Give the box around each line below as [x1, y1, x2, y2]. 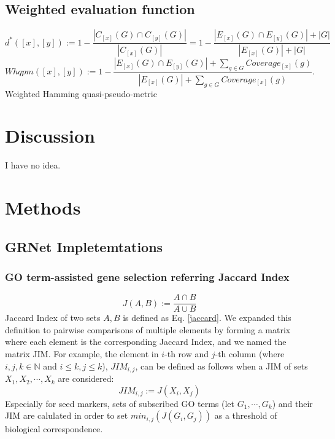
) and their [272, 397, 313, 409]
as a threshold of [214, 409, 277, 422]
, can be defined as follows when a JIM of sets [135, 359, 308, 372]
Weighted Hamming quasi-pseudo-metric [5, 87, 157, 100]
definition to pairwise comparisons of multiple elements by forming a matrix [5, 323, 291, 336]
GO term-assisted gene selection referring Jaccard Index [5, 269, 290, 284]
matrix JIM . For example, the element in [5, 347, 159, 360]
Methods [5, 195, 81, 220]
